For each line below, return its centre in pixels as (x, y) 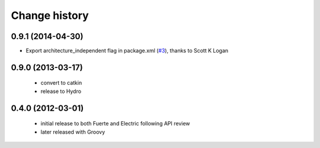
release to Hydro (61, 91)
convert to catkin (61, 83)
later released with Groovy (73, 132)
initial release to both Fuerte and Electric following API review (115, 124)
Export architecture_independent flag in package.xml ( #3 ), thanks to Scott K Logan (127, 51)
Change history (50, 15)
